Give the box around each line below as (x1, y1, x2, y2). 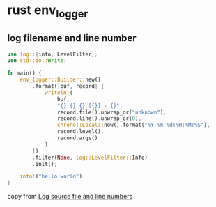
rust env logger (7, 2, 88, 20)
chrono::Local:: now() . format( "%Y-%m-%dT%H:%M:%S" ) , (56, 121, 210, 129)
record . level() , (56, 128, 105, 135)
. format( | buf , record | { (32, 83, 105, 90)
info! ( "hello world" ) (20, 173, 82, 180)
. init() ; (32, 160, 58, 167)
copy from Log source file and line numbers (7, 192, 133, 201)
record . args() (56, 135, 98, 141)
